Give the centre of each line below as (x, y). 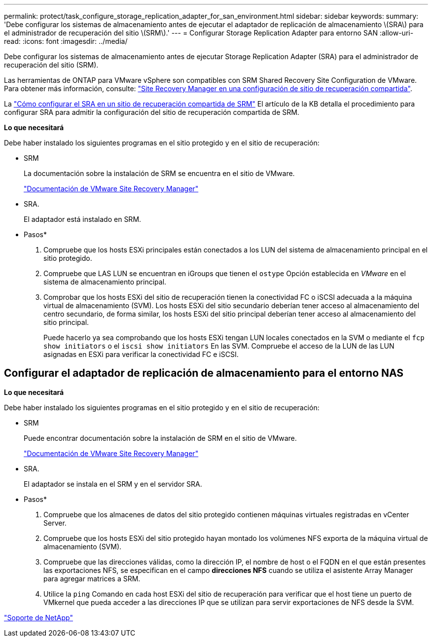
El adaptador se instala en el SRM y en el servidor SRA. (113, 484)
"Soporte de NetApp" (38, 617)
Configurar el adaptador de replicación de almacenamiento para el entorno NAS (204, 373)
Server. (55, 523)
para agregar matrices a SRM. (92, 578)
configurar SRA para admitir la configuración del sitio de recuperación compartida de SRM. (152, 112)
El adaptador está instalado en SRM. (83, 219)
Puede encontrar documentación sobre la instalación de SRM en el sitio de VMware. (160, 438)
